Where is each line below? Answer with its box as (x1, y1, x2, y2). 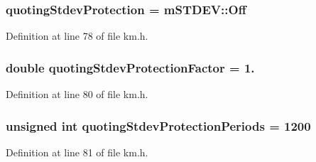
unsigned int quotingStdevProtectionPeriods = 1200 (6, 117, 311, 134)
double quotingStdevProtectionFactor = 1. (6, 58, 255, 76)
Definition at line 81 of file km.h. (6, 144, 148, 159)
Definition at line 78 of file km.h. (6, 28, 148, 43)
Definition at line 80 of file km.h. (6, 87, 148, 102)
